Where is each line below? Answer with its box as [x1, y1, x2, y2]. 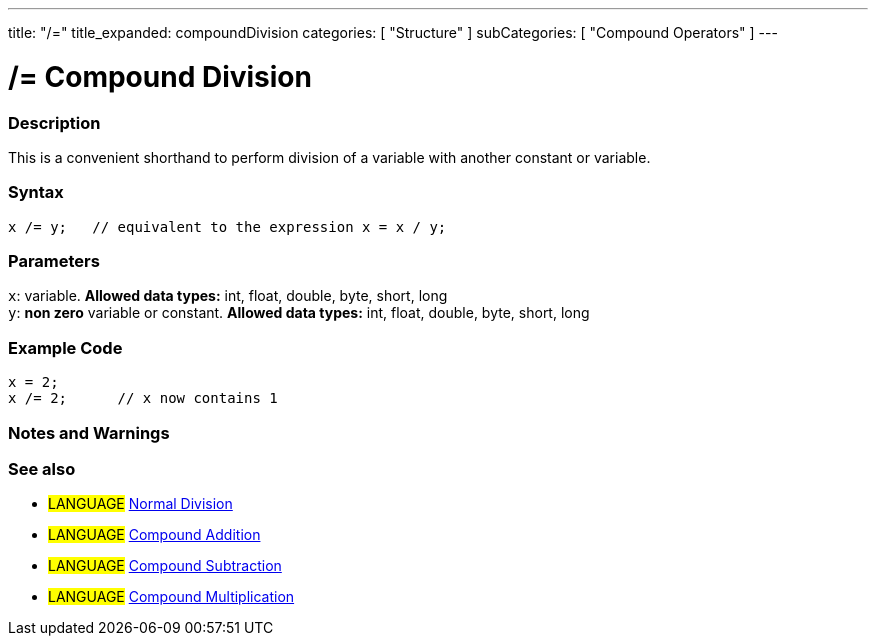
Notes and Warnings [8, 422, 170, 443]
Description [8, 112, 101, 133]
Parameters [8, 251, 100, 271]
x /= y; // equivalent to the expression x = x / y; [8, 218, 447, 235]
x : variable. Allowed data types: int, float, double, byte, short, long [8, 287, 448, 305]
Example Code [8, 337, 123, 358]
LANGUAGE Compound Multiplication [48, 588, 295, 606]
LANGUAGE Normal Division [48, 495, 233, 513]
